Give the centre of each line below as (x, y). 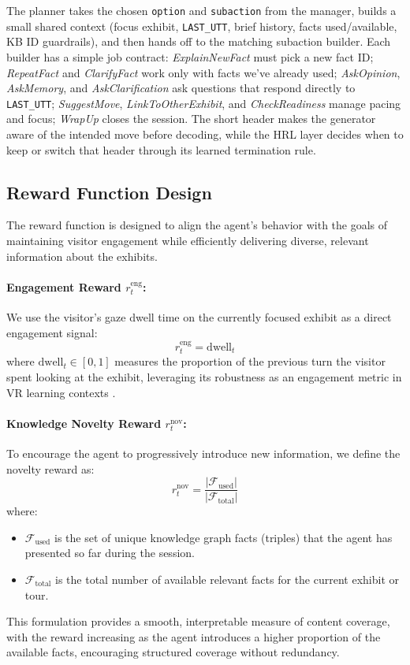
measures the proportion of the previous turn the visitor (250, 361)
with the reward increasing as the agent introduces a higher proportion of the (194, 636)
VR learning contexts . (61, 392)
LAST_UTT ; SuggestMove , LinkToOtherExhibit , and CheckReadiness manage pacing (204, 103)
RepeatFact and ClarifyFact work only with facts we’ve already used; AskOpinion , (203, 72)
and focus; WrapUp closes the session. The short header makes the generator (191, 119)
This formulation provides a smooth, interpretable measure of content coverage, (198, 621)
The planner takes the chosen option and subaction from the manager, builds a (201, 10)
